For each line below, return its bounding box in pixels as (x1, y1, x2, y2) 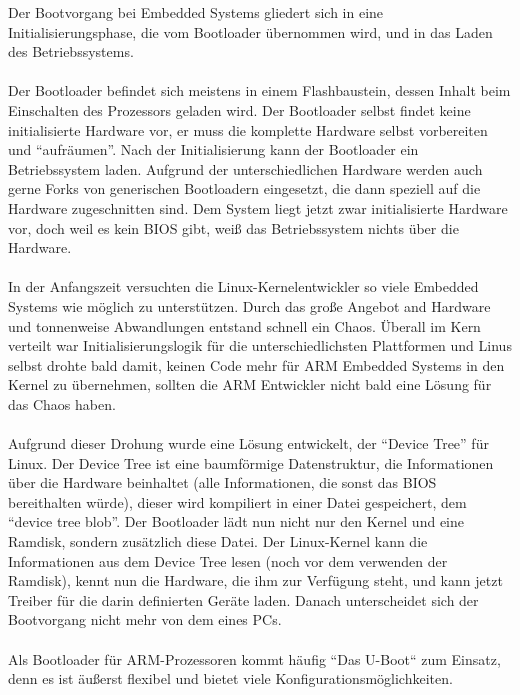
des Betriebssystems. (8, 41, 134, 62)
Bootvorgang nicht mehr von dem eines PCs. (8, 609, 282, 630)
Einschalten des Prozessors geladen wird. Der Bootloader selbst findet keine (8, 99, 471, 120)
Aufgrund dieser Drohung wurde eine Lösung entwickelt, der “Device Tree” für (8, 433, 489, 454)
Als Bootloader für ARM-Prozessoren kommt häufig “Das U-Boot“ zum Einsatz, (8, 648, 501, 669)
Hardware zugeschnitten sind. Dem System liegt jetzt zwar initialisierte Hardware (8, 197, 508, 218)
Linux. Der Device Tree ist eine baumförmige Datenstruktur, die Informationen (8, 452, 494, 473)
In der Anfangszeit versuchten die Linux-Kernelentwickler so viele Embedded (8, 276, 479, 297)
